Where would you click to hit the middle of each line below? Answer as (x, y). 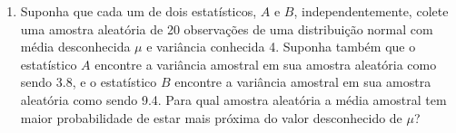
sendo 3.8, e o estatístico (89, 82)
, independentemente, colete (371, 11)
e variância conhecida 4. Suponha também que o (281, 47)
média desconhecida (75, 47)
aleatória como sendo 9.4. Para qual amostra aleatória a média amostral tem (233, 99)
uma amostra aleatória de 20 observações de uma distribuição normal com (227, 28)
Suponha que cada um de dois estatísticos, (139, 11)
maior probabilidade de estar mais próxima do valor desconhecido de (211, 117)
